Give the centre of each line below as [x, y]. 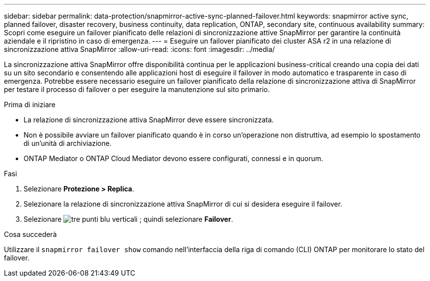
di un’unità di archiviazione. [68, 143]
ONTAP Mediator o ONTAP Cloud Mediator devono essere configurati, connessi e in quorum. [174, 158]
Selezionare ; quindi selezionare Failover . [128, 219]
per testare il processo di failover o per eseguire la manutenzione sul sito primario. [137, 89]
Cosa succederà [30, 234]
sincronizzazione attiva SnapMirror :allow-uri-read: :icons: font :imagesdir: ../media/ [139, 49]
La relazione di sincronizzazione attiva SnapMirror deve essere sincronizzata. [149, 120]
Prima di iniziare [30, 105]
